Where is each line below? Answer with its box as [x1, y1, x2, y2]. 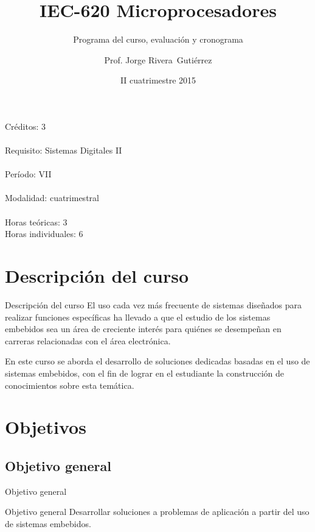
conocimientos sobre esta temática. [5, 378, 134, 391]
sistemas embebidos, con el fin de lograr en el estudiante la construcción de [5, 366, 285, 379]
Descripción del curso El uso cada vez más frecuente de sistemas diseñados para [5, 298, 302, 311]
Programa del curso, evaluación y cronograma [73, 33, 243, 46]
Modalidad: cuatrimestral [5, 191, 99, 204]
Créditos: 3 [5, 119, 46, 132]
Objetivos [5, 414, 86, 439]
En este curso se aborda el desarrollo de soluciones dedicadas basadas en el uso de [5, 355, 310, 367]
